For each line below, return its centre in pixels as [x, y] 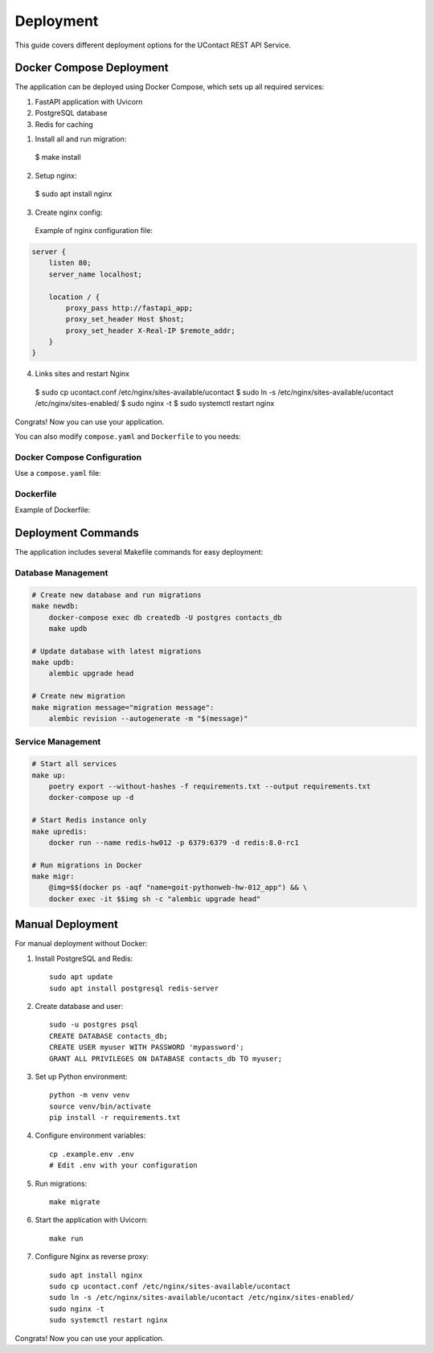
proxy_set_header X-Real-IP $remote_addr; [151, 330]
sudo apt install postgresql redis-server [134, 988]
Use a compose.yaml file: [58, 474]
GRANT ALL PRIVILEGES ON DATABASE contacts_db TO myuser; [166, 1058]
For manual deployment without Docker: [81, 944]
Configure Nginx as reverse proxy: [92, 1257]
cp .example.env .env [92, 1154]
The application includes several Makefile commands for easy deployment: [139, 552]
